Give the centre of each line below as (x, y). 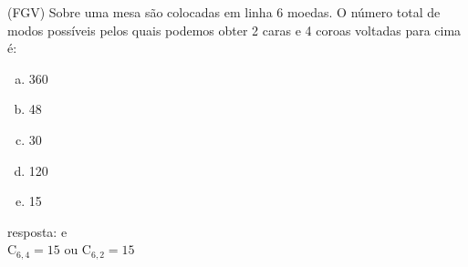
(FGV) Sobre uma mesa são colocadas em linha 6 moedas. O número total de (224, 12)
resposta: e (37, 231)
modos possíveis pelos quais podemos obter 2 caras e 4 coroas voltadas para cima (234, 30)
